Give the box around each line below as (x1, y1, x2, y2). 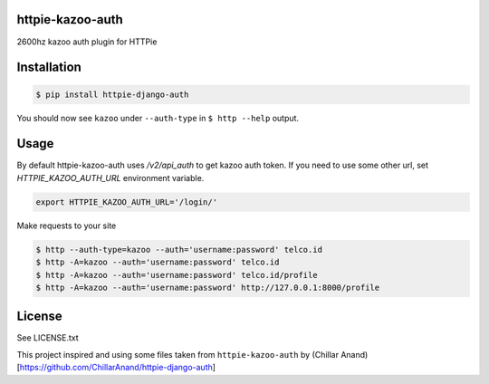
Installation (16, 60, 81, 75)
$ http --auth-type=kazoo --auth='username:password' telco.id (35, 245, 323, 254)
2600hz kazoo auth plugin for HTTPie (16, 36, 158, 47)
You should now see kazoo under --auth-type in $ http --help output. (16, 112, 299, 123)
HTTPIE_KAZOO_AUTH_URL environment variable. (16, 172, 205, 183)
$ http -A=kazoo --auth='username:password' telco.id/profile (35, 270, 318, 280)
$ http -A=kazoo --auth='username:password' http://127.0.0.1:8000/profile (35, 282, 380, 293)
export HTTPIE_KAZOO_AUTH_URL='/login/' (35, 197, 217, 207)
